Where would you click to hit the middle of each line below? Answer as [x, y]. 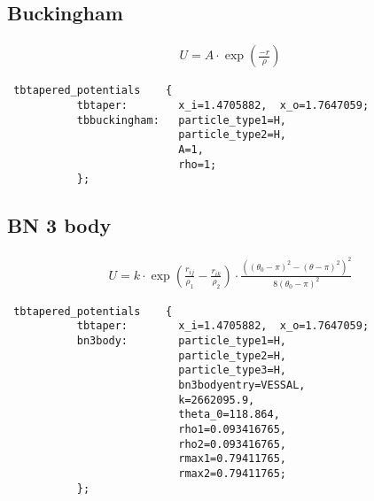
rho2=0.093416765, [232, 444]
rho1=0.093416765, [232, 430]
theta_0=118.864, [229, 415]
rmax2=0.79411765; [232, 474]
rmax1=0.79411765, [232, 459]
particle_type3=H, [232, 370]
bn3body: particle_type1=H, [181, 341]
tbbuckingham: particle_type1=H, [181, 120]
